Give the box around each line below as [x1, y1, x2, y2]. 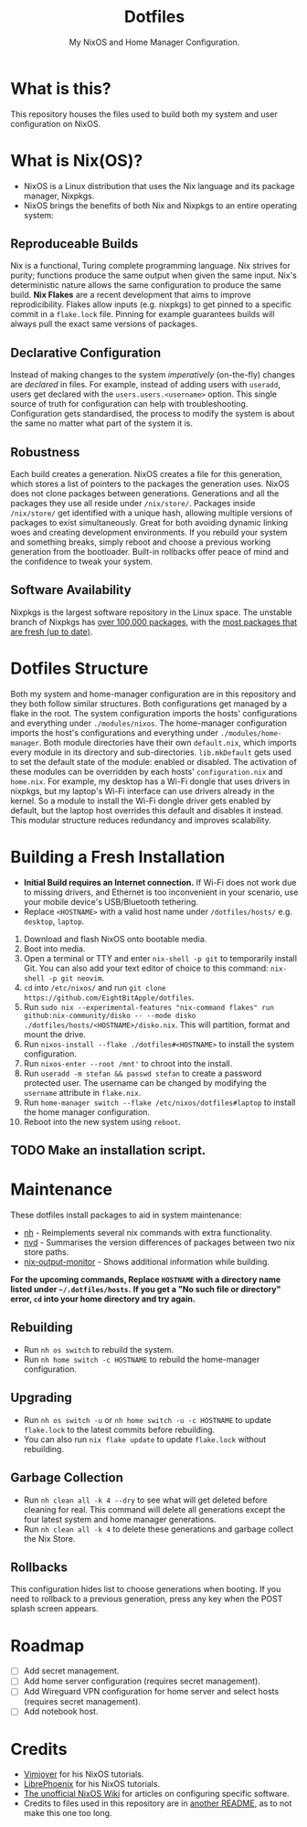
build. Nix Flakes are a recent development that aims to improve [10, 290, 251, 301]
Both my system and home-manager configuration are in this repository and [10, 688, 296, 699]
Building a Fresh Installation [10, 847, 226, 867]
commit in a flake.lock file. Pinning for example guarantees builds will [10, 309, 275, 320]
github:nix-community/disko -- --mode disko [23, 1011, 196, 1020]
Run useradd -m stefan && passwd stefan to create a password [23, 1068, 262, 1078]
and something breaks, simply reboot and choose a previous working [10, 536, 271, 547]
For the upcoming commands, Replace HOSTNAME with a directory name [10, 1274, 281, 1285]
